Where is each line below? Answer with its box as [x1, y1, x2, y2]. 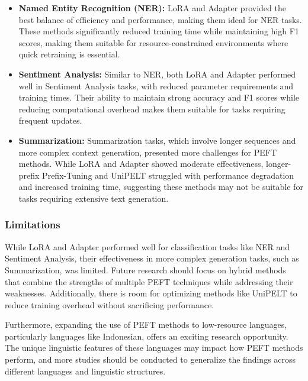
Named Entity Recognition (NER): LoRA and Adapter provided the [18, 2, 286, 14]
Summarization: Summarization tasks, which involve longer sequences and [18, 134, 296, 146]
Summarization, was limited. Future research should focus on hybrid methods [5, 263, 286, 276]
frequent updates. [18, 114, 82, 127]
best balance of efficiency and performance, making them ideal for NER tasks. [18, 13, 302, 25]
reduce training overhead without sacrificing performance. [5, 298, 214, 311]
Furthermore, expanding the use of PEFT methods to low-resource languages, [5, 318, 287, 331]
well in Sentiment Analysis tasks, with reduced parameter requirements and [18, 79, 294, 92]
